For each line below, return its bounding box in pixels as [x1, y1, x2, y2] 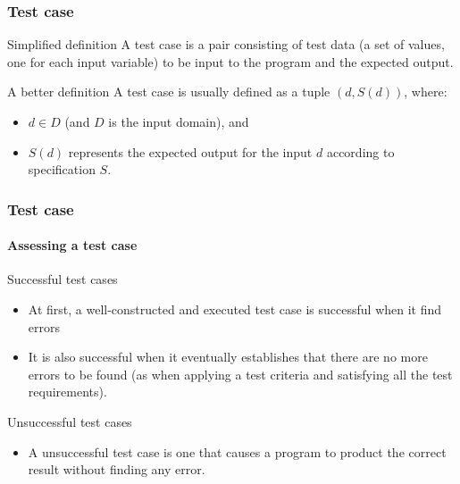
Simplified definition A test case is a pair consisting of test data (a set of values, [7, 35, 445, 54]
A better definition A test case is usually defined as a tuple [7, 82, 330, 101]
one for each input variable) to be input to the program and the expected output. [7, 52, 454, 71]
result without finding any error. [28, 460, 205, 479]
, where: [404, 82, 447, 101]
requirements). [28, 382, 107, 401]
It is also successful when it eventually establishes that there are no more [28, 347, 428, 366]
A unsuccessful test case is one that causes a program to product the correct [28, 442, 447, 461]
